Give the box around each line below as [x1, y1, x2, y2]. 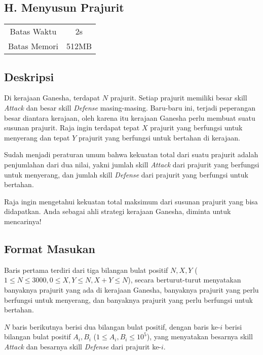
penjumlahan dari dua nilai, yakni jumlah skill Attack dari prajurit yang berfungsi [4, 159, 259, 169]
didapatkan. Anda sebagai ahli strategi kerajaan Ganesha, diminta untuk [4, 206, 231, 217]
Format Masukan [4, 240, 96, 256]
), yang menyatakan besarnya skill [146, 331, 253, 342]
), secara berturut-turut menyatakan [128, 274, 241, 285]
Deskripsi [4, 68, 54, 84]
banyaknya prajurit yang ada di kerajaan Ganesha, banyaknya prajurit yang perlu [4, 284, 259, 295]
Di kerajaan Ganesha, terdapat [4, 92, 100, 103]
